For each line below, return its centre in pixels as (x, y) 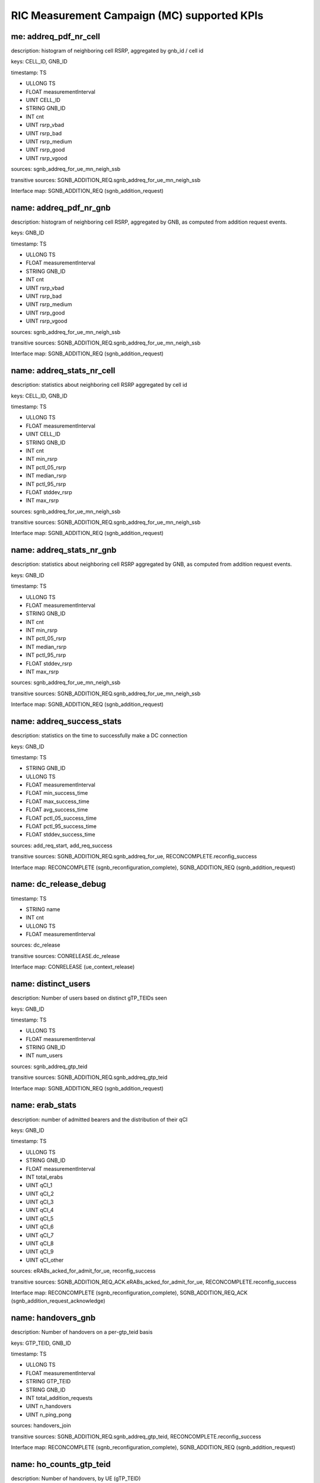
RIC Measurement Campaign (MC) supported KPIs (137, 15)
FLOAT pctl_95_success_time (61, 826)
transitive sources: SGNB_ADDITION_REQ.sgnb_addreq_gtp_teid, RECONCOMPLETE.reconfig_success (136, 1436)
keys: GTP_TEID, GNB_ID (41, 1343)
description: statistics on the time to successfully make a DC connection (99, 736)
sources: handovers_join (41, 1425)
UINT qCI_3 (40, 1202)
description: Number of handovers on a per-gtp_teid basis (82, 1332)
